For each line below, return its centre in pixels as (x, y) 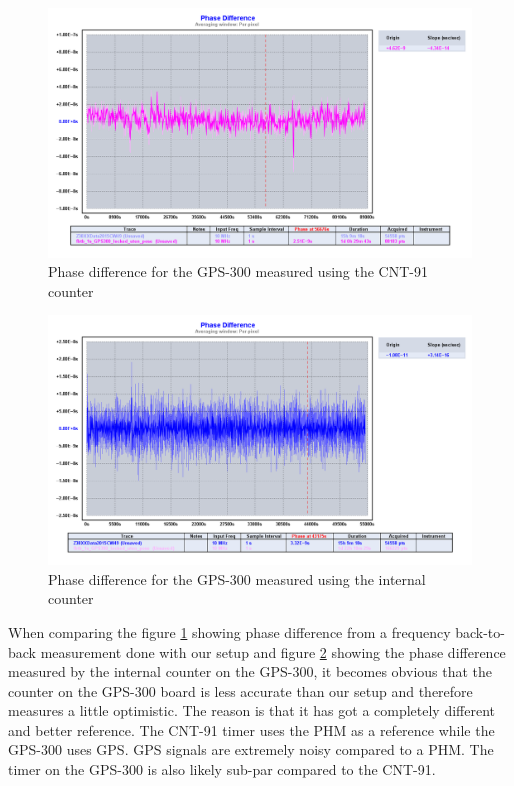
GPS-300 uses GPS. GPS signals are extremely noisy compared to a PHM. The (251, 749)
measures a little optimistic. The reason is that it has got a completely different (252, 710)
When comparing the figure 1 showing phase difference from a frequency (229, 631)
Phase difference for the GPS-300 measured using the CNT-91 (238, 271)
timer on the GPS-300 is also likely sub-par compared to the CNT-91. (222, 769)
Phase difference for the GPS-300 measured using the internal (237, 578)
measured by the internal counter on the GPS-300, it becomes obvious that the (250, 671)
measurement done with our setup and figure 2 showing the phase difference (273, 651)
